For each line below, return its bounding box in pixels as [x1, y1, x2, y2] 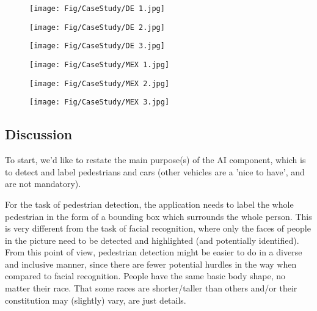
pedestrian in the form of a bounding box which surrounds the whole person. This [5, 210, 312, 222]
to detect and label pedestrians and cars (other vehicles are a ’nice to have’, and [5, 165, 305, 178]
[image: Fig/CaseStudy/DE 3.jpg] [29, 42, 165, 51]
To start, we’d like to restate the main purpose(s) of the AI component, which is [5, 153, 306, 166]
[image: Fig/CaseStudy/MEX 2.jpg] [29, 79, 170, 88]
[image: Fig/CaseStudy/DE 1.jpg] [29, 4, 165, 13]
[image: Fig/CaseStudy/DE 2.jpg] [29, 23, 165, 32]
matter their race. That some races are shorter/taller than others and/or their [5, 282, 297, 295]
